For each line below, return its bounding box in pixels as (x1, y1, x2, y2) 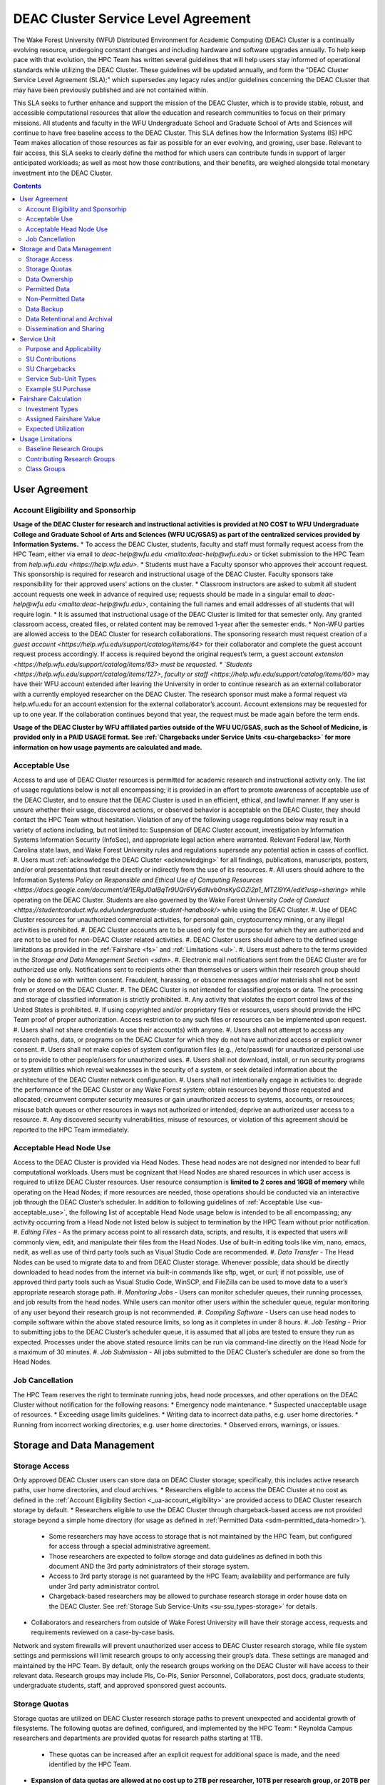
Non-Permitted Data (26, 295, 85, 303)
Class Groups (26, 464, 66, 473)
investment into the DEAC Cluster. (13, 169, 113, 177)
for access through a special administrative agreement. (48, 1542, 211, 1551)
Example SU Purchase (26, 384, 91, 393)
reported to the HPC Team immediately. (13, 1125, 130, 1134)
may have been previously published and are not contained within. (13, 86, 208, 94)
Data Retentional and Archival (26, 315, 113, 323)
